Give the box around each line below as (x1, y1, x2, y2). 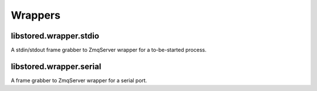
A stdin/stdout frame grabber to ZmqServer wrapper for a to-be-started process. (11, 47, 207, 54)
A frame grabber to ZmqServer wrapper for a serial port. (11, 76, 147, 84)
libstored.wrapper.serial (11, 61, 102, 71)
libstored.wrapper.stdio (11, 31, 100, 41)
